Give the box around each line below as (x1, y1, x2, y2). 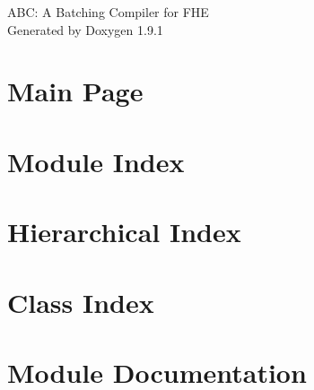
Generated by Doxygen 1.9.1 (7, 20, 163, 39)
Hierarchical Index (7, 213, 241, 250)
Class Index (7, 283, 154, 320)
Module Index (7, 143, 185, 179)
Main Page (7, 73, 144, 109)
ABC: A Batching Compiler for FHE (7, 3, 209, 21)
